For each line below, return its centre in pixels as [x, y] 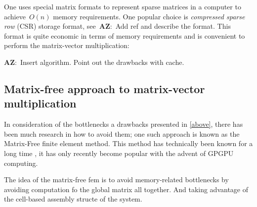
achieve [15, 16]
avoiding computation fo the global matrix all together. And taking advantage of [126, 189]
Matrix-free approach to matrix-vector [105, 88]
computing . [21, 163]
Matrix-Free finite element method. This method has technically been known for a [128, 143]
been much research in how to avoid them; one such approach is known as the [122, 133]
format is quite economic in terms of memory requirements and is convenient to [125, 35]
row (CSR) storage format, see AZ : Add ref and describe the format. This [117, 26]
